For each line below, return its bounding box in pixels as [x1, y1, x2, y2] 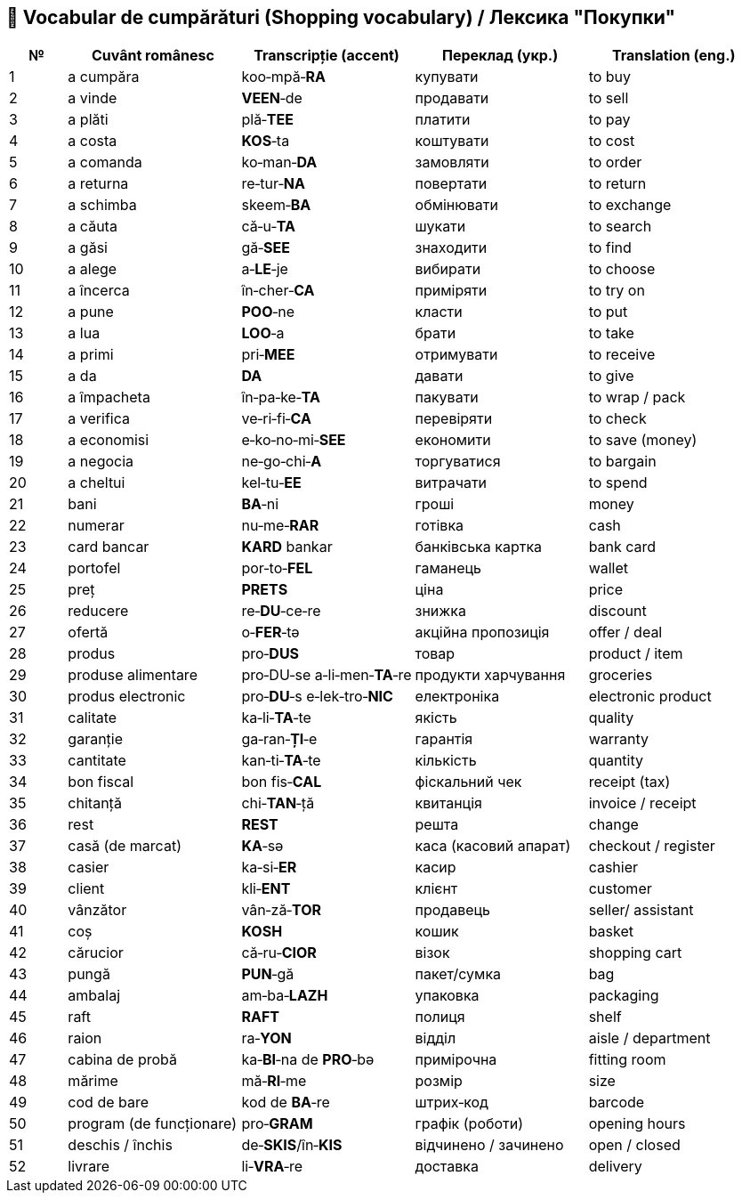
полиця [415, 1008, 465, 1026]
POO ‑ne [241, 303, 294, 321]
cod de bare [68, 1093, 149, 1112]
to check [588, 409, 647, 428]
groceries [588, 666, 653, 685]
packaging [588, 986, 659, 1005]
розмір [415, 1072, 463, 1091]
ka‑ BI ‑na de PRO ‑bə [241, 1050, 375, 1069]
